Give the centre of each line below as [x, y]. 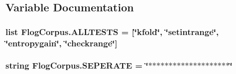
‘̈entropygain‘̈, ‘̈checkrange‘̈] [61, 43]
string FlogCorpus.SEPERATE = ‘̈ [77, 65]
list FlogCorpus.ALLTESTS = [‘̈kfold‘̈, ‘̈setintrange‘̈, [112, 31]
